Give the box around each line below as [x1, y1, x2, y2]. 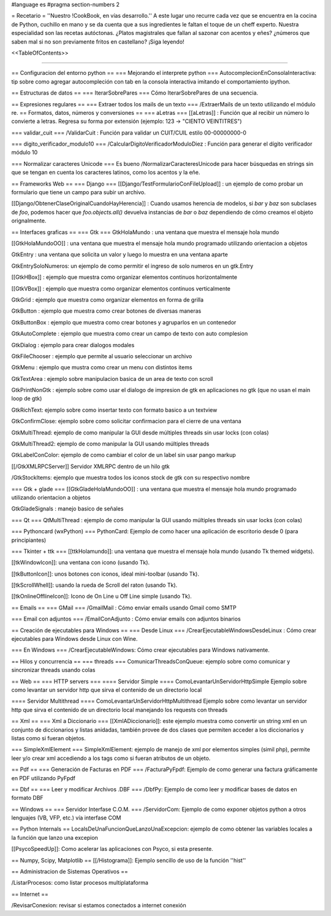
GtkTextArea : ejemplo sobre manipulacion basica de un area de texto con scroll [11, 375, 213, 382]
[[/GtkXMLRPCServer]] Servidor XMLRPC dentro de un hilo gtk [11, 463, 170, 470]
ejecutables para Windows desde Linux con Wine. [11, 635, 138, 643]
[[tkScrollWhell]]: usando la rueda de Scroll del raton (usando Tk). [11, 581, 178, 589]
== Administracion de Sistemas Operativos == [11, 868, 128, 875]
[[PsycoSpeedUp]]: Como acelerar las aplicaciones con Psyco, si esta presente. [11, 845, 214, 853]
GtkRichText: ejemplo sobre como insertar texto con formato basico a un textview [11, 406, 218, 413]
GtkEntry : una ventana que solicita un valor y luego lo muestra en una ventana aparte [11, 251, 228, 258]
